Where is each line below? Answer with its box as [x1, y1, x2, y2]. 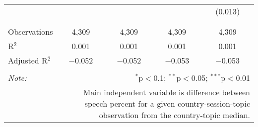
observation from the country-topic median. [99, 109, 250, 121]
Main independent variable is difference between [83, 86, 250, 98]
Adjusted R [8, 55, 48, 66]
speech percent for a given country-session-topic [84, 98, 250, 109]
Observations [8, 26, 53, 37]
